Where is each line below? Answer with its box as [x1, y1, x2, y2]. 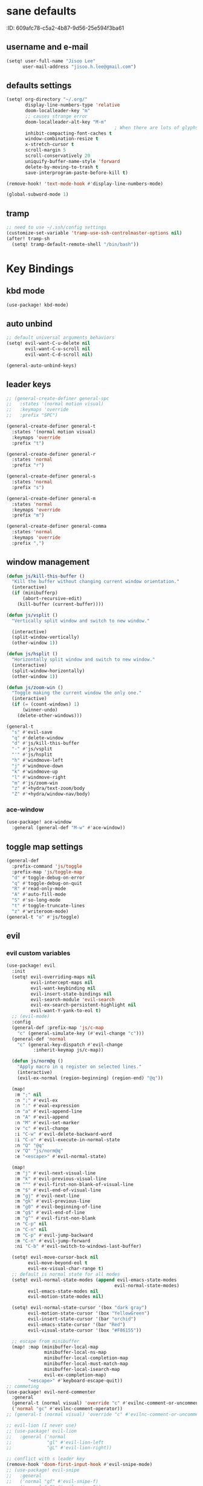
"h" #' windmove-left [11, 758, 63, 764]
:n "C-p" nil [14, 1221, 47, 1227]
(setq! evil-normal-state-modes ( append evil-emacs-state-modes [11, 1277, 177, 1283]
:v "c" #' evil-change [14, 1125, 69, 1131]
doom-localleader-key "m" [25, 108, 91, 114]
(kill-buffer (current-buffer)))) [17, 601, 104, 607]
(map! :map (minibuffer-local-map [11, 1344, 98, 1350]
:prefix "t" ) [11, 440, 45, 446]
